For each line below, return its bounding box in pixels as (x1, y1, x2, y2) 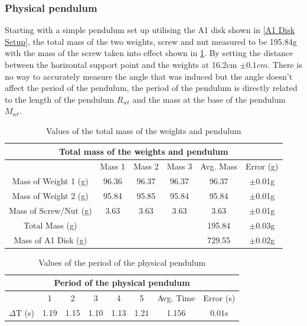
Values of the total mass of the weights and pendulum (46, 124, 241, 136)
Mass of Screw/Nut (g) (9, 204, 92, 216)
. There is (267, 58, 302, 70)
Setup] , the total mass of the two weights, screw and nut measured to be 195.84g (5, 35, 297, 47)
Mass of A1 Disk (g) (14, 233, 87, 246)
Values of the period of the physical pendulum (38, 256, 206, 268)
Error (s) (203, 292, 236, 304)
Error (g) (245, 160, 279, 172)
